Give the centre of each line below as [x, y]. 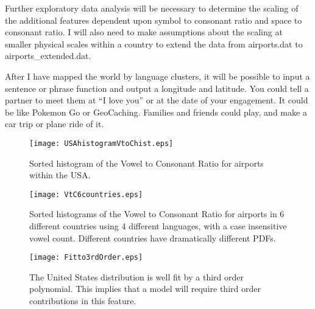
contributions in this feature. [83, 301]
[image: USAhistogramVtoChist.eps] [101, 143]
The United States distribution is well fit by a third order [136, 276]
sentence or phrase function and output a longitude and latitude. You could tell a [157, 88]
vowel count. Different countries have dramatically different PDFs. [153, 238]
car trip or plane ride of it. [55, 124]
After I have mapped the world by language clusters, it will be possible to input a [157, 76]
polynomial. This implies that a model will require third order [145, 289]
